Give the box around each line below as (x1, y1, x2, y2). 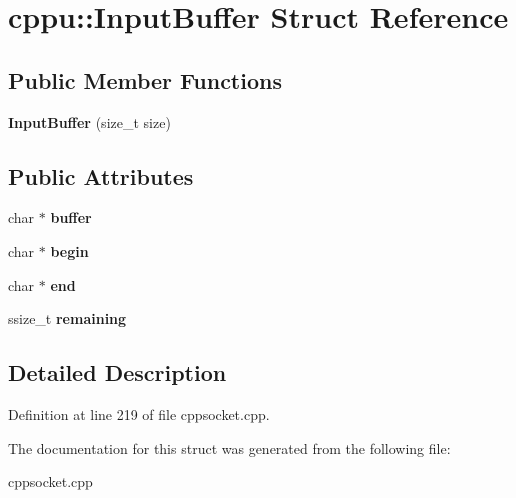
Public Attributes (8, 160, 194, 191)
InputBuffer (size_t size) (8, 111, 171, 132)
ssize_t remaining (8, 308, 127, 329)
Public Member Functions (8, 64, 282, 95)
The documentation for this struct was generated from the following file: (8, 437, 451, 458)
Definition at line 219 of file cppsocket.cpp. (8, 403, 270, 424)
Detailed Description (8, 357, 227, 388)
